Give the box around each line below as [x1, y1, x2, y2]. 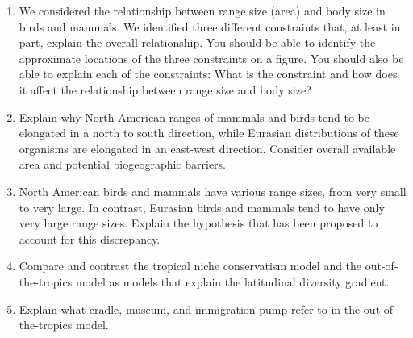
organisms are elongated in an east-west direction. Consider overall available [19, 140, 396, 156]
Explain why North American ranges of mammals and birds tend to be [19, 108, 370, 125]
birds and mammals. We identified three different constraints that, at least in [19, 18, 401, 35]
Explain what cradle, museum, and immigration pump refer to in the [19, 300, 361, 317]
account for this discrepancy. [19, 230, 161, 247]
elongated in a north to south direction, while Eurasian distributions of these [19, 124, 399, 141]
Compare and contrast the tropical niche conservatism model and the [19, 257, 362, 274]
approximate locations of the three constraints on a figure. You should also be [19, 49, 404, 66]
